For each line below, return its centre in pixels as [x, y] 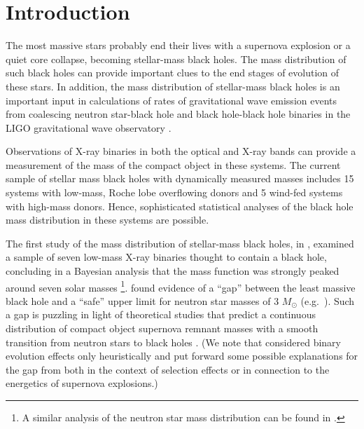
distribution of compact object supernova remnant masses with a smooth [162, 328]
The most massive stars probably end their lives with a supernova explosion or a [178, 45]
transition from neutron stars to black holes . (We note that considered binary [173, 342]
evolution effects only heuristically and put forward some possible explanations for [182, 356]
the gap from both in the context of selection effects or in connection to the [168, 369]
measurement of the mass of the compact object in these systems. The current [173, 164]
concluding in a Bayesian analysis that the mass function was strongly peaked [173, 271]
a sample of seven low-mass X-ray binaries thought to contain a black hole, [166, 257]
